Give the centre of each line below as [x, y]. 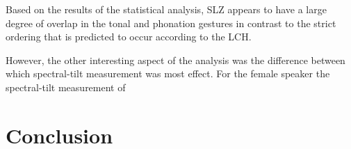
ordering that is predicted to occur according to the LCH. [129, 37]
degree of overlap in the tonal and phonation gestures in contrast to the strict [171, 23]
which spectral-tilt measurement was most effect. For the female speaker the [168, 73]
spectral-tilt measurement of [66, 87]
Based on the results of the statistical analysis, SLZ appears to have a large [166, 9]
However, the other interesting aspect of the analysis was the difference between [175, 60]
